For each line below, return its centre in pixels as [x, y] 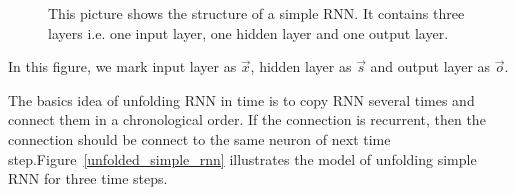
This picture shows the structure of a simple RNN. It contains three [256, 13]
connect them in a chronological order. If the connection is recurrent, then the [247, 119]
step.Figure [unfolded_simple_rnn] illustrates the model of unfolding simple [242, 158]
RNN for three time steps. [88, 178]
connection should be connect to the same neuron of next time [199, 138]
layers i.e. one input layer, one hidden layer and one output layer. [248, 32]
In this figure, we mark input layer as [122, 66]
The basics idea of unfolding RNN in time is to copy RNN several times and [241, 99]
